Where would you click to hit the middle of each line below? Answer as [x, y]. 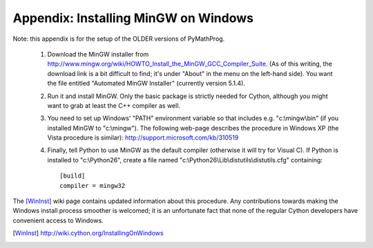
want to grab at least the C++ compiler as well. [114, 105]
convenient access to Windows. [58, 220]
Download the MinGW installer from [98, 54]
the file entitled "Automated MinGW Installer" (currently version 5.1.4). [146, 84]
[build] [73, 176]
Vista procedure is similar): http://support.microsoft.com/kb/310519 [143, 137]
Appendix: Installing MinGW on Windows [133, 18]
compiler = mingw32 [93, 185]
